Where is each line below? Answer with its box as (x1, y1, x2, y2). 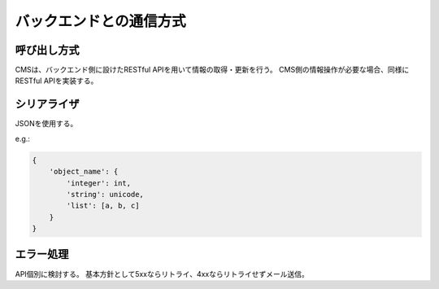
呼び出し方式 (15, 43, 80, 57)
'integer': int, (66, 178, 132, 187)
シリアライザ (15, 98, 80, 112)
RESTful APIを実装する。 (15, 76, 98, 85)
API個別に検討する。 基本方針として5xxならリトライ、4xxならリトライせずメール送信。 (15, 269, 309, 278)
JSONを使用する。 (15, 119, 78, 129)
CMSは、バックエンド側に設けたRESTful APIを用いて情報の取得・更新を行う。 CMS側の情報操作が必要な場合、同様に (15, 65, 410, 75)
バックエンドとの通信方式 (15, 12, 186, 30)
